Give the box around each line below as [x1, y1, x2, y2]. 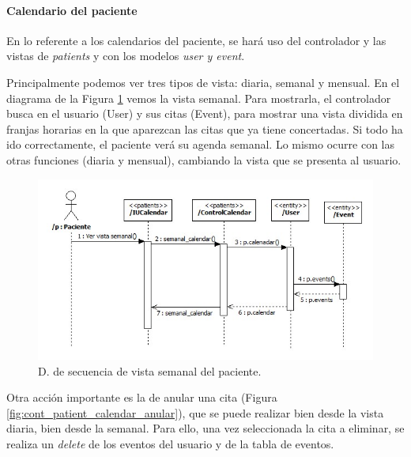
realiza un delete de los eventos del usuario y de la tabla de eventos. [6, 435, 334, 451]
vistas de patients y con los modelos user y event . [6, 47, 245, 64]
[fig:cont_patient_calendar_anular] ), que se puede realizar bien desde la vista [6, 404, 384, 421]
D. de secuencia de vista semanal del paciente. [38, 362, 262, 379]
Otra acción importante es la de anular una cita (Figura [6, 389, 277, 406]
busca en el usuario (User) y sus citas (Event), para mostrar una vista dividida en [6, 105, 403, 122]
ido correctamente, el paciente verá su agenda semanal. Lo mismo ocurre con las [6, 136, 395, 153]
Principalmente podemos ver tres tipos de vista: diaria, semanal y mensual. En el [6, 74, 400, 90]
